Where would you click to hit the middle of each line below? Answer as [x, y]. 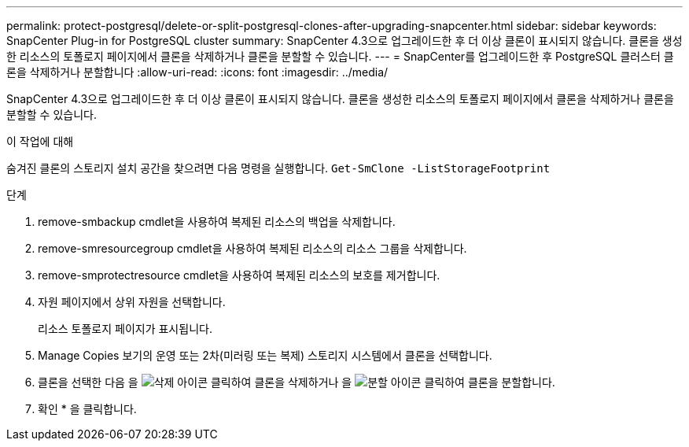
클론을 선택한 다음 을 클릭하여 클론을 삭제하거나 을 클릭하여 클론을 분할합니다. [297, 382]
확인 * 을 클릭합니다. [87, 409]
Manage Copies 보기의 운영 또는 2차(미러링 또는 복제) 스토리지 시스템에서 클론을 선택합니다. [265, 355]
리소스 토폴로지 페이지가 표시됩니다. [125, 329]
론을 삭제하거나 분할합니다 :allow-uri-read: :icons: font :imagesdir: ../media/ [197, 72]
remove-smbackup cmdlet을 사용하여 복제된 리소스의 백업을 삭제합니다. [217, 222]
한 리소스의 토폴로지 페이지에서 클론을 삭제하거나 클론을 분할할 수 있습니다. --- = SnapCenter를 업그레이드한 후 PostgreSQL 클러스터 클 [340, 56]
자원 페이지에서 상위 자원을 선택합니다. [132, 302]
